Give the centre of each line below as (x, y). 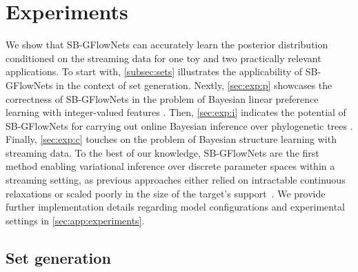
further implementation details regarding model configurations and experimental (175, 207)
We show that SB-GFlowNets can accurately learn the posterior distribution (167, 45)
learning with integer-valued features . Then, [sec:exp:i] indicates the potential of (176, 112)
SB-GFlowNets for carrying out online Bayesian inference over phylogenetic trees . (179, 125)
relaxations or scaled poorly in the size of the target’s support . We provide (166, 193)
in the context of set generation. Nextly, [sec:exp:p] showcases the (194, 85)
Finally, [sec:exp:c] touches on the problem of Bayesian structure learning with (171, 139)
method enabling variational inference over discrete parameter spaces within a (170, 166)
